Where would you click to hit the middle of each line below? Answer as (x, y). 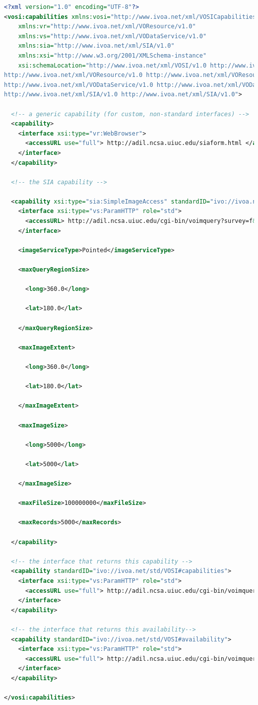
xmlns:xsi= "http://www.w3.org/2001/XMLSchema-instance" (112, 55)
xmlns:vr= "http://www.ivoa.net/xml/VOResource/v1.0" (107, 27)
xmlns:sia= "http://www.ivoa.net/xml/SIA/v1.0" (96, 46)
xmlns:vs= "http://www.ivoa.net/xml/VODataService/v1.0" (112, 36)
